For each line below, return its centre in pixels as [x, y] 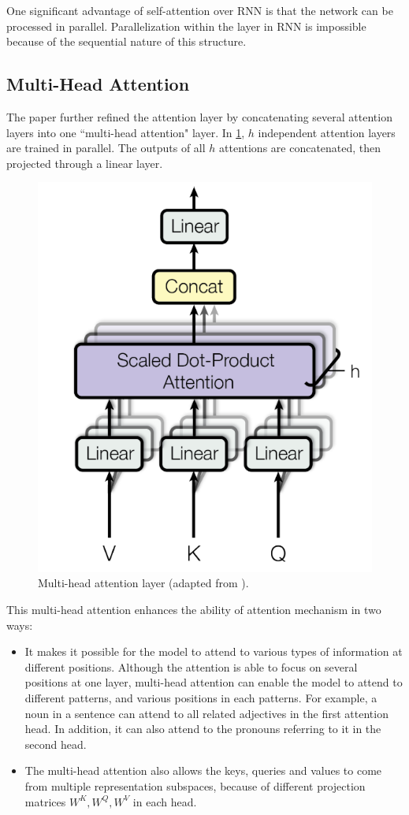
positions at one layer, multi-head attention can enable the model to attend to [214, 682]
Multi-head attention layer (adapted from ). [143, 583]
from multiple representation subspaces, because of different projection [195, 786]
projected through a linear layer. [85, 163]
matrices [45, 801]
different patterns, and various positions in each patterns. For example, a [201, 698]
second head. [56, 744]
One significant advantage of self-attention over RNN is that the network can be [200, 10]
